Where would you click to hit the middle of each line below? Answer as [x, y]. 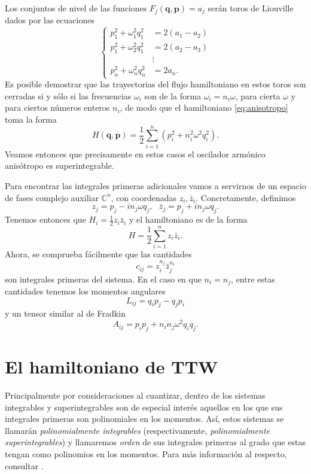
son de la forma [173, 95]
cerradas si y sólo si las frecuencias [68, 95]
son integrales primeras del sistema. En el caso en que [103, 279]
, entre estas [253, 279]
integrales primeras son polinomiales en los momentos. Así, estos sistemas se [144, 419]
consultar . [24, 465]
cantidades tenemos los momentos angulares [85, 291]
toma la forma [31, 119]
